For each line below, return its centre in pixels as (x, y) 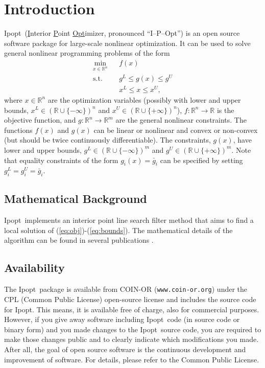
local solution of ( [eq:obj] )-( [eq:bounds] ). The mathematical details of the (118, 230)
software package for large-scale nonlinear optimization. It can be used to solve (127, 43)
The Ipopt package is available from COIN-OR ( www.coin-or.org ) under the (126, 289)
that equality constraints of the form (61, 160)
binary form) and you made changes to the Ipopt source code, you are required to (133, 329)
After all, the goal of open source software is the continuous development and (125, 349)
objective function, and (40, 120)
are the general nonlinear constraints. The (181, 120)
